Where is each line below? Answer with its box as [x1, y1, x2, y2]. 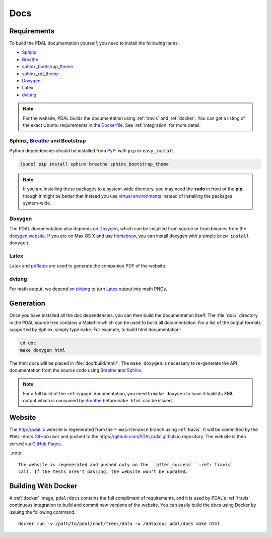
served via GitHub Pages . [9, 441, 62, 447]
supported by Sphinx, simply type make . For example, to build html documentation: [9, 327, 181, 333]
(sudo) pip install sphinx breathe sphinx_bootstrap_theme [20, 162, 169, 167]
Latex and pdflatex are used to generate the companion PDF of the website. [9, 263, 167, 269]
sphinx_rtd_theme [22, 71, 59, 77]
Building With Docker [9, 481, 78, 490]
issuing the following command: [9, 509, 76, 515]
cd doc [20, 340, 36, 346]
